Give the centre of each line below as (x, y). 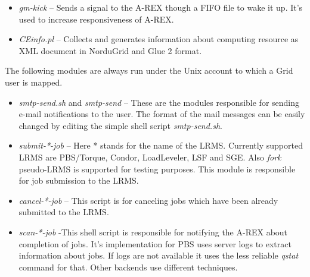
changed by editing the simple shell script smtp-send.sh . (120, 125)
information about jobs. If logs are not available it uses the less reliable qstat (159, 255)
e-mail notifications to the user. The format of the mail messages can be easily (162, 114)
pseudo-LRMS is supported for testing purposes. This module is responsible (157, 169)
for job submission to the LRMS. (79, 180)
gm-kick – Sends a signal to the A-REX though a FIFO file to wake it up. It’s (161, 7)
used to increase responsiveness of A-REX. (96, 19)
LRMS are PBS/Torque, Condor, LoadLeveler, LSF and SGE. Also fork (150, 157)
